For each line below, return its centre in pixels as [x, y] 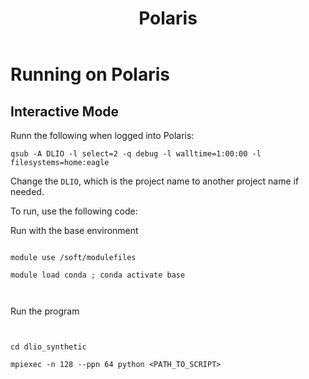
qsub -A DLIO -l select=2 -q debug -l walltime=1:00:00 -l [136, 154]
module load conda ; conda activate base [98, 275]
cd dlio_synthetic [48, 347]
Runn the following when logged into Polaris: [102, 135]
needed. [27, 191]
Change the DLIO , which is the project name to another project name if [155, 181]
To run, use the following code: [74, 211]
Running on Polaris [90, 74]
